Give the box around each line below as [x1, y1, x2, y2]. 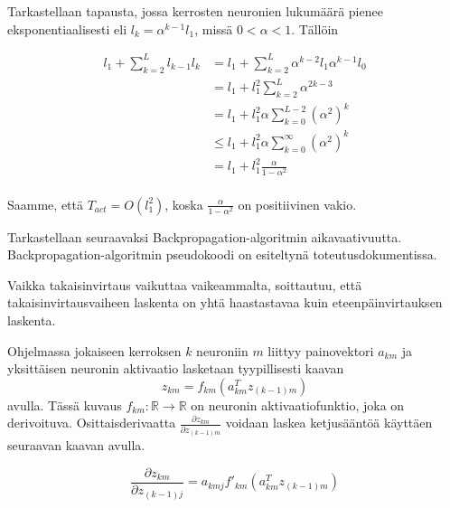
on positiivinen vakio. [238, 194, 357, 213]
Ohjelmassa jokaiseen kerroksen [7, 341, 182, 360]
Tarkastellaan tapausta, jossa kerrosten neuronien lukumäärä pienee [7, 2, 383, 20]
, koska [164, 194, 203, 213]
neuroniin [196, 341, 248, 360]
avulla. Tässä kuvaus [7, 395, 122, 414]
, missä [194, 19, 233, 38]
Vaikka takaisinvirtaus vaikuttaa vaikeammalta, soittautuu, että [7, 275, 362, 294]
